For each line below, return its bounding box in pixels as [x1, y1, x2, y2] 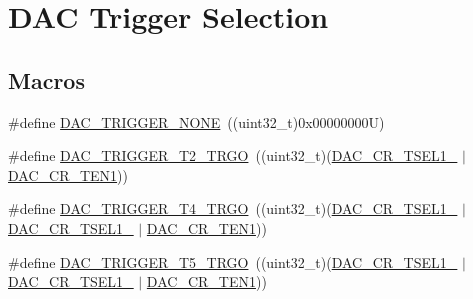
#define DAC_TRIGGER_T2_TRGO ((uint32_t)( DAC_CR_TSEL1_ [8, 145, 458, 166]
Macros [8, 64, 85, 95]
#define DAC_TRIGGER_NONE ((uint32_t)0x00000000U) [8, 111, 385, 132]
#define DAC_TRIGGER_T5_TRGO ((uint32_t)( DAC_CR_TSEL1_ [8, 251, 458, 272]
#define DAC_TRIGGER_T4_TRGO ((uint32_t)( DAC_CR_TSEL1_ [8, 198, 458, 219]
